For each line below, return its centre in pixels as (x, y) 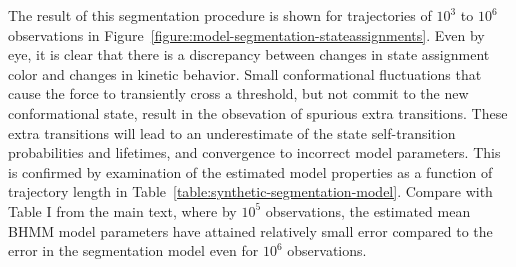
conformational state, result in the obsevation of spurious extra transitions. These (258, 112)
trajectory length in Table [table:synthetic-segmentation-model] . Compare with (250, 191)
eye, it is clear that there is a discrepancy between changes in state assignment (249, 54)
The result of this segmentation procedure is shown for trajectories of (220, 15)
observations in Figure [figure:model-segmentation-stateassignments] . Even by (246, 34)
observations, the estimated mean (368, 210)
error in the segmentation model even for (133, 250)
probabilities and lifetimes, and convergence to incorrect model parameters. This (254, 152)
